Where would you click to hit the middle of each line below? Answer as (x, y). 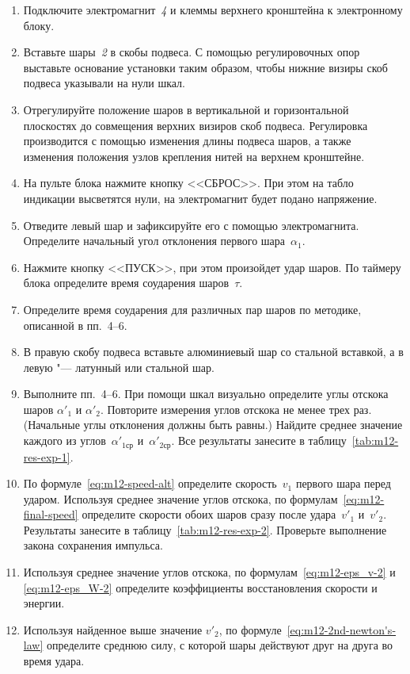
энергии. (44, 603)
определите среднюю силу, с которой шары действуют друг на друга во (220, 645)
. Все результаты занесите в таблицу (259, 440)
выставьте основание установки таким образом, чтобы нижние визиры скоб (205, 67)
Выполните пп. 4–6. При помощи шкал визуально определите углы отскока (206, 394)
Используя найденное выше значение (113, 629)
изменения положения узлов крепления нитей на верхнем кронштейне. (194, 156)
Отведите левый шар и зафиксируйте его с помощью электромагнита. (191, 225)
